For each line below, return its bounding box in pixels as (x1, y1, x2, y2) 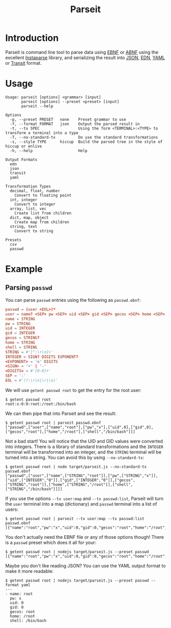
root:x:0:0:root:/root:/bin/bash (5, 401, 76, 406)
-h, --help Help (10, 148, 88, 153)
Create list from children (14, 211, 72, 216)
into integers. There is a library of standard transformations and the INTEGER (5, 443, 164, 450)
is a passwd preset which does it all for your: (5, 539, 97, 545)
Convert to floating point (14, 193, 72, 198)
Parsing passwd (5, 283, 52, 292)
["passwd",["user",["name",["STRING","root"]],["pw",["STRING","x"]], (5, 473, 158, 478)
